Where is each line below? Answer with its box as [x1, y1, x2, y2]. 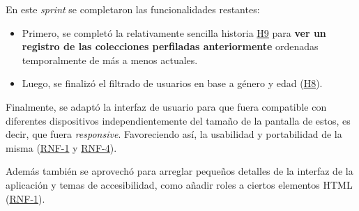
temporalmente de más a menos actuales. [22, 52, 198, 67]
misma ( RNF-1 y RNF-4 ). [6, 140, 117, 155]
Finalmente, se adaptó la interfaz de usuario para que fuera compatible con [6, 99, 327, 114]
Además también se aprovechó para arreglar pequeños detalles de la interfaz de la [6, 164, 353, 178]
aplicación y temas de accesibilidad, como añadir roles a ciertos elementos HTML [6, 177, 353, 192]
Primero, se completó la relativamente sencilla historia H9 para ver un [22, 25, 326, 40]
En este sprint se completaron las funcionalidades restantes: [6, 2, 260, 16]
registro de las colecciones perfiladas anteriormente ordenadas [22, 39, 319, 54]
